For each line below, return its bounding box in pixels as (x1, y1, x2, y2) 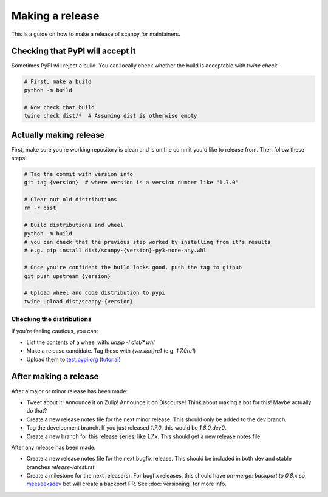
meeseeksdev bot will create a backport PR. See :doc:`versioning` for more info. (26, 480, 227, 488)
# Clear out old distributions (24, 196, 118, 203)
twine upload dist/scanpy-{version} (24, 298, 134, 305)
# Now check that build (24, 104, 95, 110)
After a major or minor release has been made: (11, 387, 128, 394)
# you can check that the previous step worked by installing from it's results (24, 238, 271, 245)
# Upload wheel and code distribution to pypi (24, 289, 165, 297)
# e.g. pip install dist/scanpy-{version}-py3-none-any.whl (24, 247, 207, 254)
